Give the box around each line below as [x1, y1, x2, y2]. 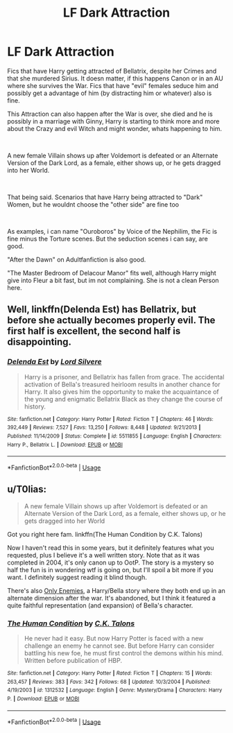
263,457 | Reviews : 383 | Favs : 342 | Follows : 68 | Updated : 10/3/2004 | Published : [7, 678, 212, 685]
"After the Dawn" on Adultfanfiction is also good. [7, 255, 146, 264]
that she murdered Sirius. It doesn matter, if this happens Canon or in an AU [7, 74, 223, 83]
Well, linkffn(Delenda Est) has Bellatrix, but [7, 304, 196, 316]
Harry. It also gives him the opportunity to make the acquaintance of [24, 387, 220, 396]
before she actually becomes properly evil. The [7, 314, 216, 327]
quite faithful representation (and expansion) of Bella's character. [7, 601, 193, 610]
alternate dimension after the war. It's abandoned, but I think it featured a [7, 594, 216, 602]
